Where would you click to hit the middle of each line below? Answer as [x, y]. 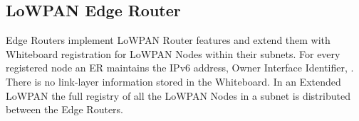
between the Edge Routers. [64, 109]
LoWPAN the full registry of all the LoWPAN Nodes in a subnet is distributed [178, 95]
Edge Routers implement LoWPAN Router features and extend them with [168, 40]
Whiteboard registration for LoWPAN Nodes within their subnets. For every [173, 53]
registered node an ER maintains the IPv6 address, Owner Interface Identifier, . [180, 68]
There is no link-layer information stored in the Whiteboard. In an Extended [173, 81]
